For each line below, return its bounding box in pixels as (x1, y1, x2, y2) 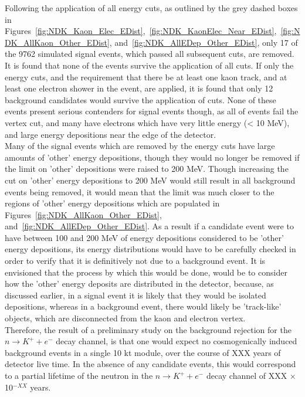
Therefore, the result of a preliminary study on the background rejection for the (5, 323, 292, 335)
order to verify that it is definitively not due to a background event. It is (5, 255, 266, 267)
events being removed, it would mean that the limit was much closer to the (5, 185, 274, 198)
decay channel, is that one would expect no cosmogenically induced (56, 335, 297, 347)
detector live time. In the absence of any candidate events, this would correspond (5, 358, 296, 370)
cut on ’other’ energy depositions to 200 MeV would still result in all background (5, 174, 296, 186)
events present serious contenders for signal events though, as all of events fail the (5, 105, 299, 117)
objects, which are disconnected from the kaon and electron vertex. (5, 312, 246, 324)
